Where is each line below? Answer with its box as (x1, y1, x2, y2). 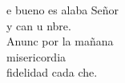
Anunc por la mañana (6, 33, 114, 49)
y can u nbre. (6, 17, 71, 34)
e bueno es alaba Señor (6, 2, 119, 18)
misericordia (6, 48, 67, 65)
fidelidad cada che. (6, 64, 98, 81)
